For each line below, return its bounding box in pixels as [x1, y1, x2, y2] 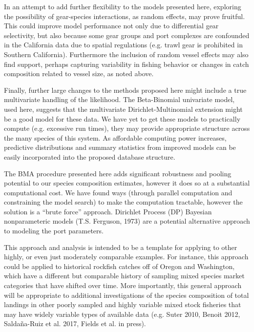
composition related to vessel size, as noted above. [4, 68, 154, 79]
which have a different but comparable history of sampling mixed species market [4, 270, 245, 281]
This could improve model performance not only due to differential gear [4, 21, 219, 31]
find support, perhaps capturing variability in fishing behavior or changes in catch [4, 59, 249, 69]
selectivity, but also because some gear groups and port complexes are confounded [4, 30, 250, 40]
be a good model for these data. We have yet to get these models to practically [4, 113, 241, 124]
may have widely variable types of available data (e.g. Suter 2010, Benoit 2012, [4, 309, 240, 319]
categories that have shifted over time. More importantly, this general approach [4, 280, 242, 290]
